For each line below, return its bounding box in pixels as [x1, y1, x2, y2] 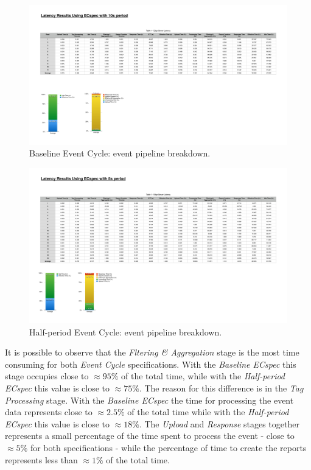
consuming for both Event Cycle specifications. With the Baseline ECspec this [5, 357, 296, 370]
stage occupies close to [5, 370, 89, 382]
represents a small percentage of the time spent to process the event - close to [5, 429, 295, 442]
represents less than [5, 453, 78, 466]
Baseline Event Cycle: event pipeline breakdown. [29, 147, 211, 160]
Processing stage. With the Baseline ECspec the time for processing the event [5, 393, 294, 406]
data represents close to [5, 405, 93, 418]
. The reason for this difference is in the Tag [139, 382, 304, 395]
